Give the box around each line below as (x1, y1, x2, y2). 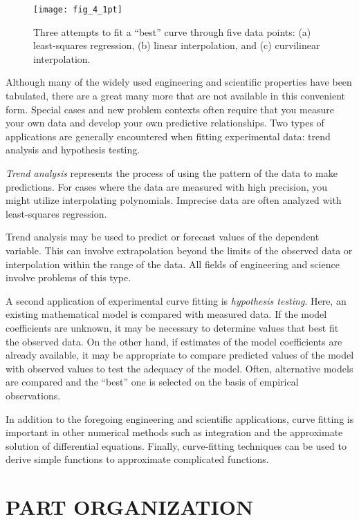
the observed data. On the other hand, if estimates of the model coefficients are (6, 334, 342, 348)
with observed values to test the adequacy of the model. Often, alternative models (6, 361, 353, 375)
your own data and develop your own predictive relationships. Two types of (6, 115, 324, 130)
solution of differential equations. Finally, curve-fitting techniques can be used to (6, 438, 347, 453)
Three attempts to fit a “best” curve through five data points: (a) (33, 24, 311, 39)
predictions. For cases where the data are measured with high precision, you (6, 179, 328, 193)
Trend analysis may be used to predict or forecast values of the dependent (6, 229, 320, 244)
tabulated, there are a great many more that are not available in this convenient (6, 88, 346, 103)
